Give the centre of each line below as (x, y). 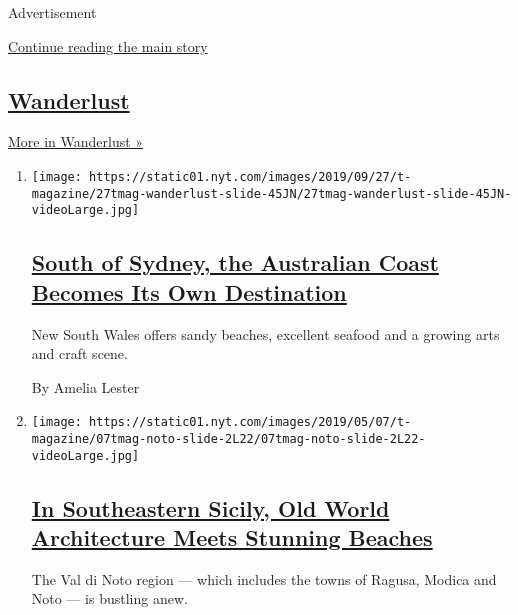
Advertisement (52, 12)
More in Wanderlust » (76, 141)
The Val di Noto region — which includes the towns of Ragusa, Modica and (264, 578)
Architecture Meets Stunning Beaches (232, 537)
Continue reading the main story (108, 45)
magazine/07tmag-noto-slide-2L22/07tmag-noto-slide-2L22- (228, 438)
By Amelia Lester (85, 386)
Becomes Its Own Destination (189, 291)
